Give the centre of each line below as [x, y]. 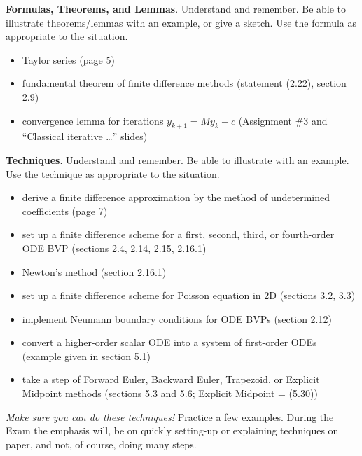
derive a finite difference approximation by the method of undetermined [176, 197]
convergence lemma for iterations [93, 120]
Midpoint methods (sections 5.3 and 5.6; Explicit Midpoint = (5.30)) [170, 393]
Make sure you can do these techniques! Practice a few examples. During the [170, 416]
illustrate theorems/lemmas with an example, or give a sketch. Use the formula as [181, 22]
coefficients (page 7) [65, 210]
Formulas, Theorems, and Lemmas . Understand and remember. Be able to [176, 8]
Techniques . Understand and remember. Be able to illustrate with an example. [177, 159]
